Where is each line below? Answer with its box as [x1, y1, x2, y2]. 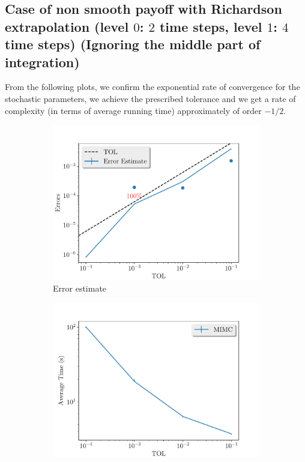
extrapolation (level [5, 17, 129, 35]
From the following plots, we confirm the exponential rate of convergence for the [5, 80, 300, 93]
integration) [5, 52, 80, 71]
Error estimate [53, 281, 107, 294]
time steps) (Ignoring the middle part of [5, 35, 261, 53]
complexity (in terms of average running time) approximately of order [5, 104, 262, 116]
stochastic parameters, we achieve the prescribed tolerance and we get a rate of [5, 92, 296, 104]
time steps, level [159, 17, 262, 35]
